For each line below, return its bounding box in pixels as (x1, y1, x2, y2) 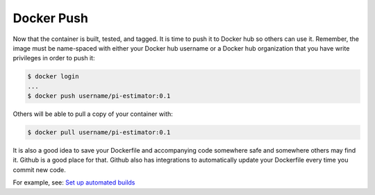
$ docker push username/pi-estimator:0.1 (27, 92, 171, 100)
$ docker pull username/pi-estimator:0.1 (27, 128, 171, 137)
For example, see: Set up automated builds (12, 178, 135, 187)
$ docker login (27, 73, 79, 80)
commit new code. (12, 165, 66, 173)
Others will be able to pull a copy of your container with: (12, 110, 174, 118)
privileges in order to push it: (12, 54, 95, 62)
